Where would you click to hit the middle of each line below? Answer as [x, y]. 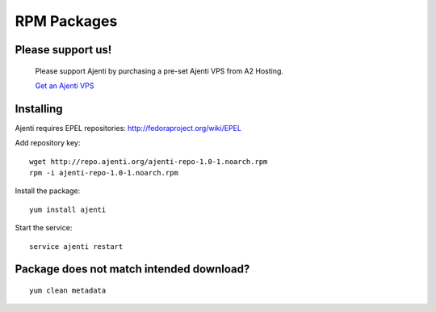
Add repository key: [48, 143]
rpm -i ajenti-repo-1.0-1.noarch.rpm [104, 173]
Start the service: [44, 228]
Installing [39, 109]
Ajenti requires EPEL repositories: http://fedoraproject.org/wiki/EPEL [128, 128]
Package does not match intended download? [132, 270]
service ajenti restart [76, 246]
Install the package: [48, 191]
